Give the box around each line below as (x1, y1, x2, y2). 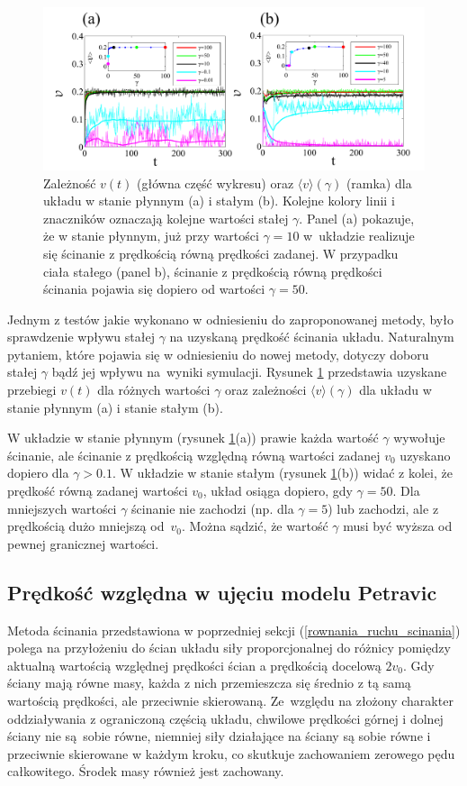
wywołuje (393, 428, 445, 447)
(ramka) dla (346, 173, 412, 192)
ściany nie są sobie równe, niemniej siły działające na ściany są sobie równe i (7, 727, 431, 745)
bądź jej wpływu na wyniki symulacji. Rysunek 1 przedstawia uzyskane (51, 362, 447, 381)
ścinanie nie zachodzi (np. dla (131, 498, 294, 517)
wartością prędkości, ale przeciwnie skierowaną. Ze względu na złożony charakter (7, 690, 454, 709)
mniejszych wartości (7, 498, 117, 517)
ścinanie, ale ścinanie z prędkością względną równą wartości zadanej (7, 445, 381, 464)
